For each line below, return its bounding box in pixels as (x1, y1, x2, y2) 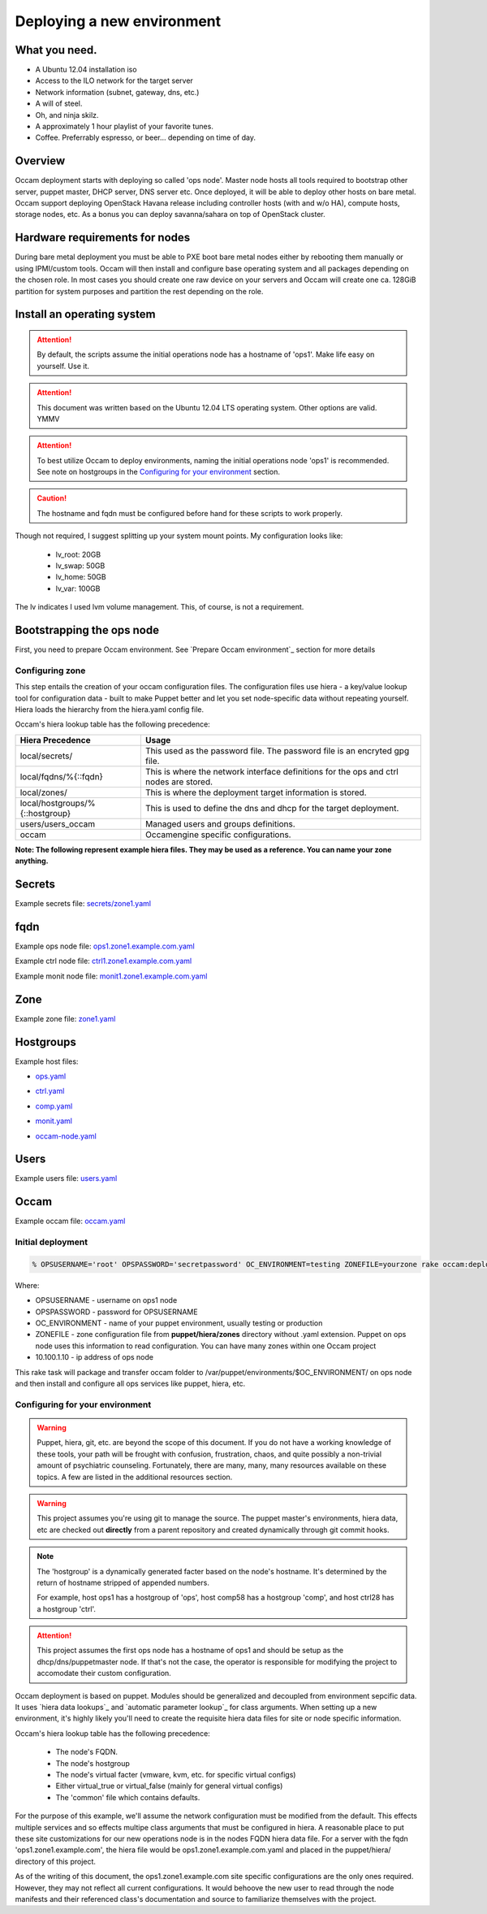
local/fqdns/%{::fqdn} (19, 770, 103, 782)
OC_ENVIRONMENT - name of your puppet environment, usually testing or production (35, 1318, 323, 1328)
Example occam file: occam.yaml (15, 1216, 126, 1226)
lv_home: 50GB (55, 572, 106, 582)
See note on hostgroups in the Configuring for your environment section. (37, 467, 280, 477)
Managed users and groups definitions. (144, 818, 295, 829)
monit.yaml (35, 1116, 73, 1126)
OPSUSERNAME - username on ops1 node (35, 1296, 178, 1305)
